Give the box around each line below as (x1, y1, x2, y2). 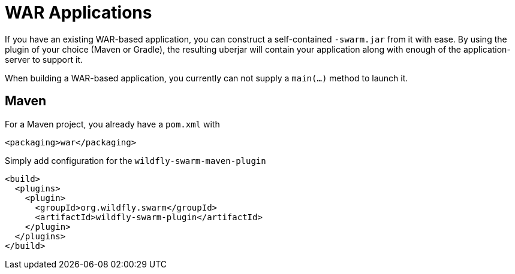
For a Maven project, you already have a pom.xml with (5, 118, 220, 129)
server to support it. (5, 54, 83, 65)
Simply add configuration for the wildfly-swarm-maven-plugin (5, 155, 266, 166)
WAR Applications (5, 2, 152, 23)
